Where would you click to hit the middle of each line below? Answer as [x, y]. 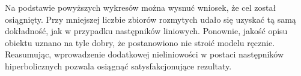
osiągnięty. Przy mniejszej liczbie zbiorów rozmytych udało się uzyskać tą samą [150, 19]
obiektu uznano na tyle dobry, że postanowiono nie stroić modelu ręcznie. [140, 42]
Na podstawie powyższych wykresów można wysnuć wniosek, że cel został [141, 7]
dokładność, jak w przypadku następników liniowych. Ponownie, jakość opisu [146, 31]
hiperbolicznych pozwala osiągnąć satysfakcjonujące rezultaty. [118, 66]
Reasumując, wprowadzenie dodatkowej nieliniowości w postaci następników [144, 54]
